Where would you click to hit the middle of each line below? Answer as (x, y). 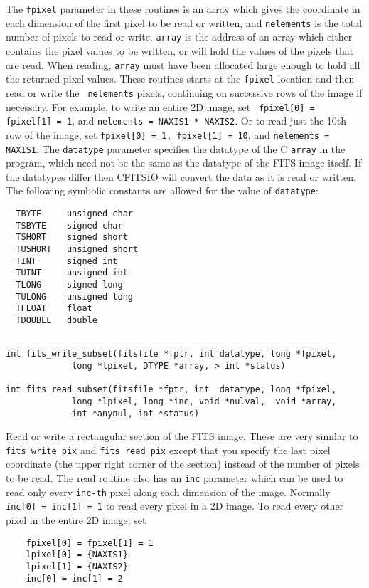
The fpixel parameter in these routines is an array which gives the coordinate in (183, 9)
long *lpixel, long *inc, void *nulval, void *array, (204, 401)
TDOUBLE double (57, 320)
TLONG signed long (69, 284)
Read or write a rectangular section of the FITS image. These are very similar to (182, 436)
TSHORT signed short (72, 237)
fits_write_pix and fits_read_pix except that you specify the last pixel (168, 450)
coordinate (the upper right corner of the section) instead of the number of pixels (183, 464)
